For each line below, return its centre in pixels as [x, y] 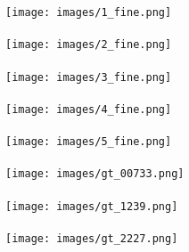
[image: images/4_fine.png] [89, 109]
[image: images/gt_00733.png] [95, 174]
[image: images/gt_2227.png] [92, 238]
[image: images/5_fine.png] [89, 142]
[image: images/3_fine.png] [89, 77]
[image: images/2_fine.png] [89, 45]
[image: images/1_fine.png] [89, 12]
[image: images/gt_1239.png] [92, 206]
